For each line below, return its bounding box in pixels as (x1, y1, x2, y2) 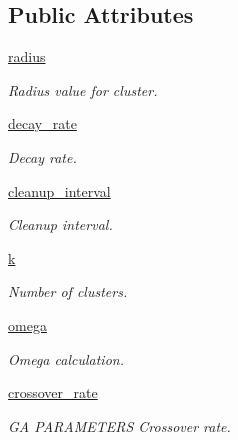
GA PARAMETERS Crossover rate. (8, 415, 231, 436)
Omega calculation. (8, 348, 124, 369)
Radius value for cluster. (8, 79, 158, 100)
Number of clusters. (8, 281, 128, 302)
